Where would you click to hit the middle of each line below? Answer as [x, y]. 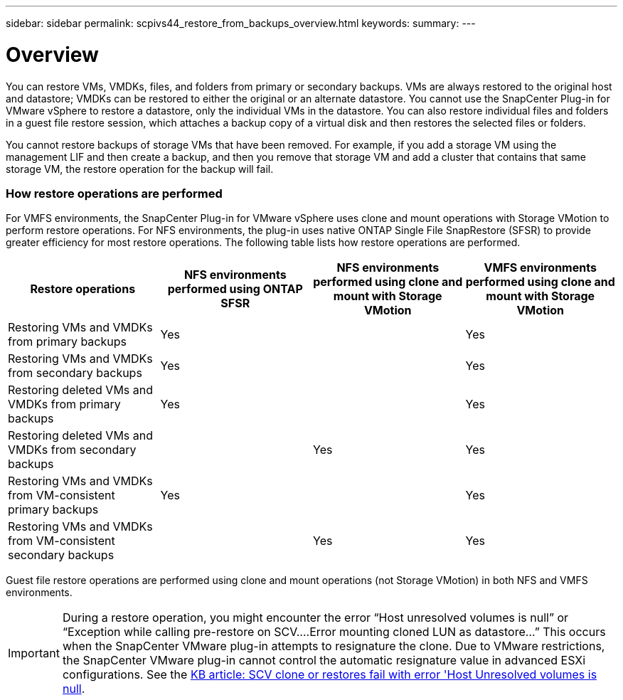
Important [34, 653]
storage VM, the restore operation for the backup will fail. [140, 169]
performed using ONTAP [235, 289]
